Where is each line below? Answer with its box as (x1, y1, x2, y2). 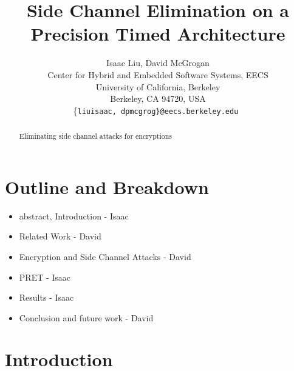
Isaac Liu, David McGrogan (106, 56, 210, 69)
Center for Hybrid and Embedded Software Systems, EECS (47, 68, 268, 81)
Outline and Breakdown (5, 174, 209, 199)
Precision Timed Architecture (30, 21, 285, 46)
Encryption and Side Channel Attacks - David (19, 250, 191, 262)
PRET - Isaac (19, 270, 71, 283)
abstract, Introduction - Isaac (19, 209, 129, 222)
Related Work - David (19, 230, 101, 242)
